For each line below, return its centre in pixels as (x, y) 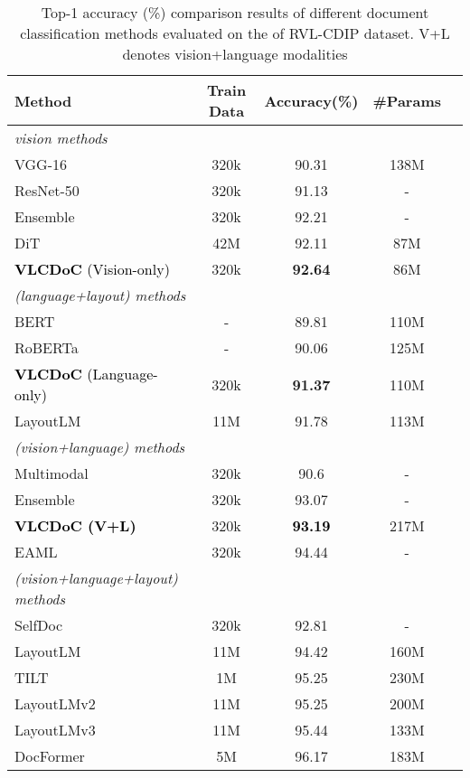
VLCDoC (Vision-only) (92, 269)
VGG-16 (41, 164)
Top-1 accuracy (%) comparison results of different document (235, 12)
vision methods (61, 138)
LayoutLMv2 (55, 703)
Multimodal (52, 473)
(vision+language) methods (100, 447)
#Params (407, 100)
